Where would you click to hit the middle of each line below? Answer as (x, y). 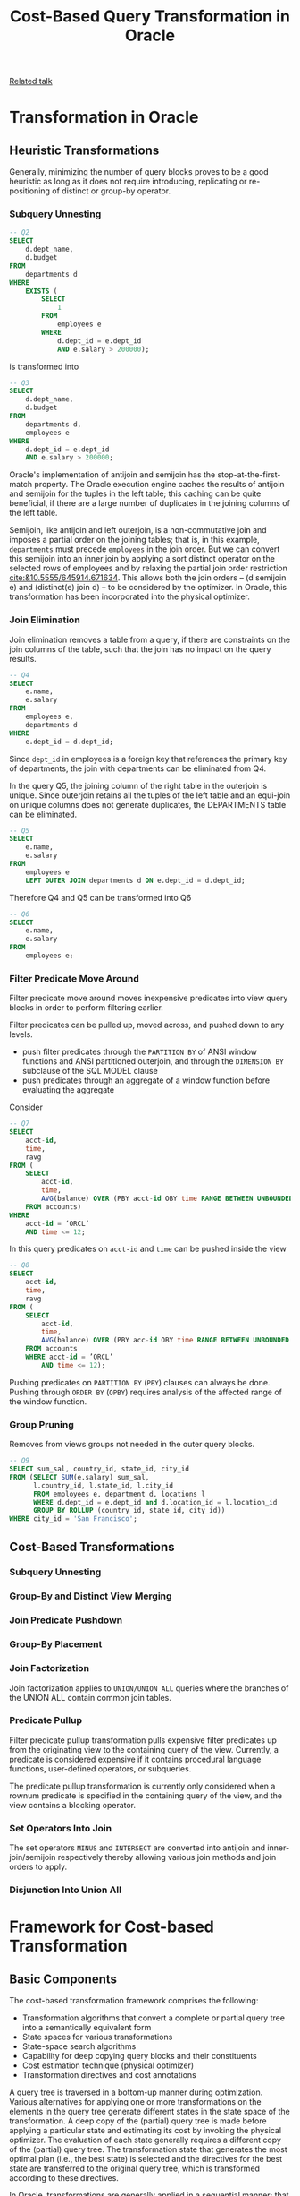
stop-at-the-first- (249, 475)
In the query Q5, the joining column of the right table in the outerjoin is (138, 785)
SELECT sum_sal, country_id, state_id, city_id (100, 1469)
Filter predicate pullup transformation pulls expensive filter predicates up (143, 1740)
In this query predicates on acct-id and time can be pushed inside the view (148, 1249)
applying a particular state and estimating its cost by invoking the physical (146, 2131)
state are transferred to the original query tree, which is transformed (135, 2168)
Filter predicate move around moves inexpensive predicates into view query (149, 998)
